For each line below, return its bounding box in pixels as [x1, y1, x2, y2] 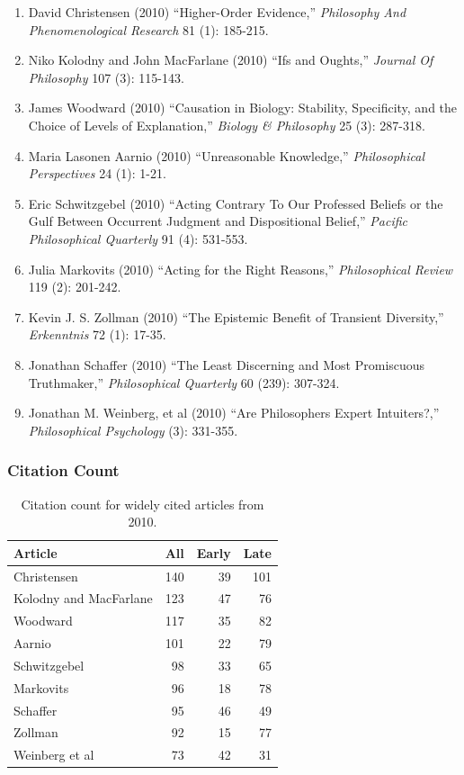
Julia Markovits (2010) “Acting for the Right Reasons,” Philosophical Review [28, 259, 453, 278]
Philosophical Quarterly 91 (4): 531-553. [28, 229, 248, 248]
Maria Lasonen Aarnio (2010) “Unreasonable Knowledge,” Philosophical [28, 146, 425, 165]
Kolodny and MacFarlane [13, 589, 153, 608]
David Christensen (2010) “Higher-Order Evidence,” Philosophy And [28, 3, 406, 21]
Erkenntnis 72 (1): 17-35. [28, 325, 166, 344]
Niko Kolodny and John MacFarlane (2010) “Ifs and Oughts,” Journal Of [28, 50, 433, 69]
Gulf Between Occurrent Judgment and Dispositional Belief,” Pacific [28, 212, 407, 230]
